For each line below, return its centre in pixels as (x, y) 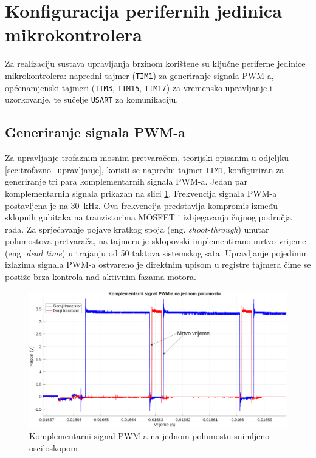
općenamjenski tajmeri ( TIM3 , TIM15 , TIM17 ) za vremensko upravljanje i (139, 87)
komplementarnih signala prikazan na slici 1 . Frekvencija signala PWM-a (141, 193)
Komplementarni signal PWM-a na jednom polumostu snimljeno (149, 436)
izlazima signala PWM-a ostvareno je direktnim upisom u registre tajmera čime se (158, 265)
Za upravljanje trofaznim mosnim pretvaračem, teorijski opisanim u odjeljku (147, 158)
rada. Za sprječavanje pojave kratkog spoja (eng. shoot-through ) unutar (137, 229)
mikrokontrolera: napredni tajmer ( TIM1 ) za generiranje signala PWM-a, (139, 75)
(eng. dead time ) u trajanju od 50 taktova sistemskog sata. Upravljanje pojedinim (157, 252)
